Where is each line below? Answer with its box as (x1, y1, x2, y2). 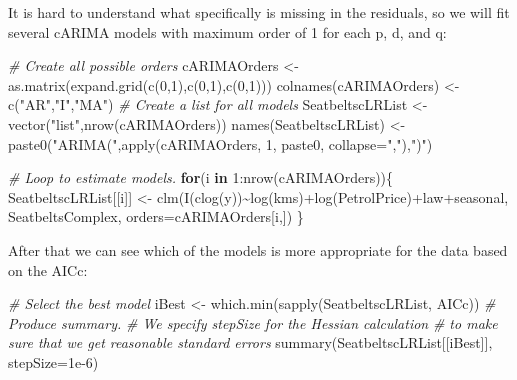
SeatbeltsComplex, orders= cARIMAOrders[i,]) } (8, 206, 304, 227)
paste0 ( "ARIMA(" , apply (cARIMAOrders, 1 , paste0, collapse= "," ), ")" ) (8, 133, 433, 154)
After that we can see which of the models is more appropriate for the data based (8, 239, 508, 260)
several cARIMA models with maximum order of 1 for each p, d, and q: (8, 21, 447, 42)
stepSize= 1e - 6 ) (8, 351, 99, 372)
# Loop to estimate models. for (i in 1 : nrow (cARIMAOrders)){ (8, 167, 394, 188)
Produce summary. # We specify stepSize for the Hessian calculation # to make (8, 312, 498, 333)
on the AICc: (8, 259, 88, 280)
